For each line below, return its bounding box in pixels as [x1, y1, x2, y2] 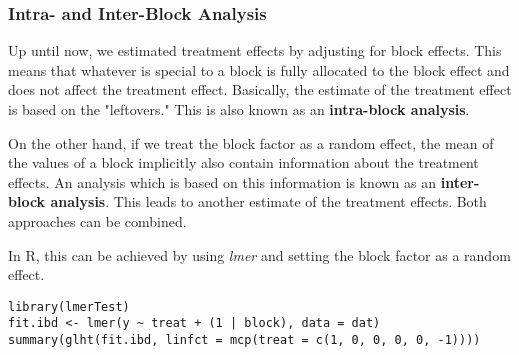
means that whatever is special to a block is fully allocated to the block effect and [8, 59, 510, 80]
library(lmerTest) [8, 299, 130, 314]
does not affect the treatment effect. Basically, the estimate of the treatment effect [8, 79, 512, 100]
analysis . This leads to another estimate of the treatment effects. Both [50, 191, 487, 212]
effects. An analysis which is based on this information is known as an [8, 171, 437, 192]
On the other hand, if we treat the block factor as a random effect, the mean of [8, 132, 494, 153]
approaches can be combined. [8, 210, 187, 231]
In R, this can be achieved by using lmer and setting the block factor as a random [8, 244, 511, 265]
